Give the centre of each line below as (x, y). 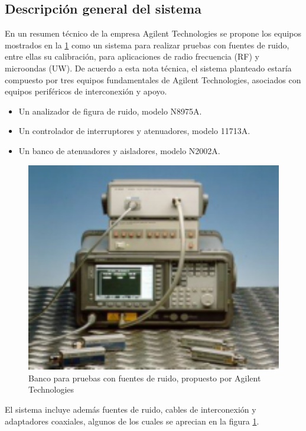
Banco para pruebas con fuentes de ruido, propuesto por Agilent (145, 378)
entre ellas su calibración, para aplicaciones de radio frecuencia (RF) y (132, 56)
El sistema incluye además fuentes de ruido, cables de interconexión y (131, 409)
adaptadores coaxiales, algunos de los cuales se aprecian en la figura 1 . (132, 421)
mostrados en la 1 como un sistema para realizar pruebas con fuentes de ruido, (147, 45)
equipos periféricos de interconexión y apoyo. (86, 91)
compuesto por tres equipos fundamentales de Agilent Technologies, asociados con (153, 79)
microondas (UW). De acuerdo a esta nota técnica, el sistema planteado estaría (148, 68)
